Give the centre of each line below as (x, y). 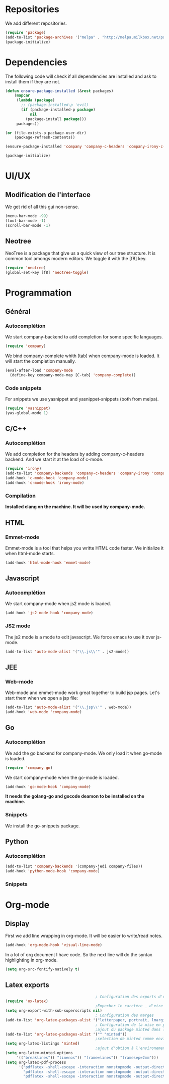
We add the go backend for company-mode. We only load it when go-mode (83, 753)
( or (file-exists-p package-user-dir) (46, 133)
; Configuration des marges (125, 1016)
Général (18, 311)
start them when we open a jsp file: (42, 698)
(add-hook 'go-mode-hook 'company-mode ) (48, 786)
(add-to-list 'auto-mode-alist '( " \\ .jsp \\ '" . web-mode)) (68, 707)
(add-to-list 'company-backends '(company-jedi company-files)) (74, 867)
